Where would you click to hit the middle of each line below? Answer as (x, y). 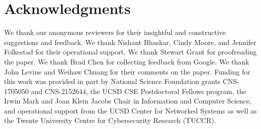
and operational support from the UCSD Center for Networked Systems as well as (130, 110)
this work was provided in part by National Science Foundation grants (112, 81)
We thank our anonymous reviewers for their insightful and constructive (115, 32)
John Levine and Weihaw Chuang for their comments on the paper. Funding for (127, 71)
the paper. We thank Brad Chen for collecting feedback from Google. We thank (127, 61)
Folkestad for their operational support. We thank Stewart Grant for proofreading (130, 52)
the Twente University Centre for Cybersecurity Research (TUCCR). (110, 120)
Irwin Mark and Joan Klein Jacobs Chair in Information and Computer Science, (128, 101)
